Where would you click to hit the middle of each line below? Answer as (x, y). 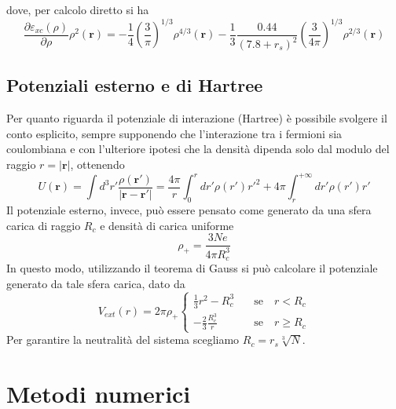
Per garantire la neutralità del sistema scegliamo (123, 340)
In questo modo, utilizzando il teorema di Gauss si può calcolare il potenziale (192, 267)
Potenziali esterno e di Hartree (135, 85)
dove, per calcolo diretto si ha (78, 9)
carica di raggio (44, 225)
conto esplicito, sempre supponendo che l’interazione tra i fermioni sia (174, 133)
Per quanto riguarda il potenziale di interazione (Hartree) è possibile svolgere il (197, 118)
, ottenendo (97, 164)
